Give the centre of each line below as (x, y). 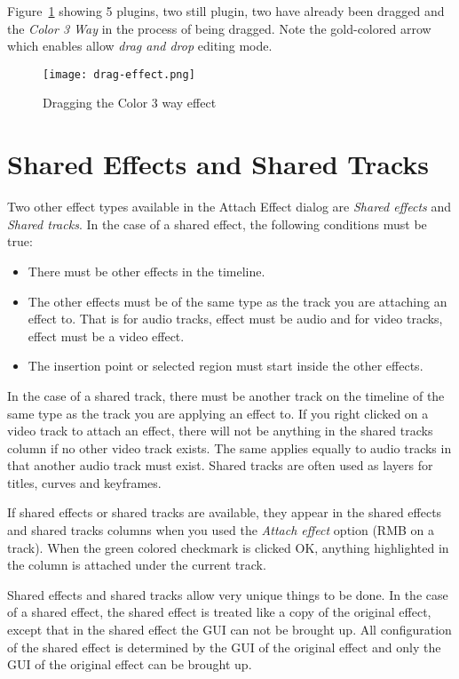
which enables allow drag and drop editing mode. (140, 46)
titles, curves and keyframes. (84, 482)
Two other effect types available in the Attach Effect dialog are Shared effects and (229, 207)
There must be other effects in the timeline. (146, 271)
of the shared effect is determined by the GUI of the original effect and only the (224, 647)
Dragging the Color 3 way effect (130, 103)
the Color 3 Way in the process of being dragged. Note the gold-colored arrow (219, 28)
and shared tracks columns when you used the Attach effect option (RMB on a (221, 530)
